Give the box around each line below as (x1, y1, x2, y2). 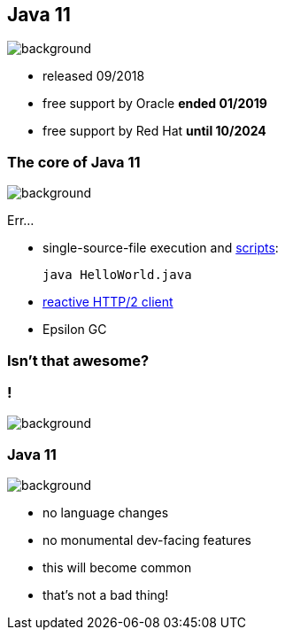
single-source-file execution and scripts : (42, 240, 279, 256)
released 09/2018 (42, 68, 145, 84)
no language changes (42, 505, 169, 521)
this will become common (42, 560, 192, 576)
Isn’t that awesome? (7, 351, 150, 369)
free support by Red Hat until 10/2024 (42, 123, 266, 139)
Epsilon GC (42, 322, 107, 338)
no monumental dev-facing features (42, 532, 251, 548)
